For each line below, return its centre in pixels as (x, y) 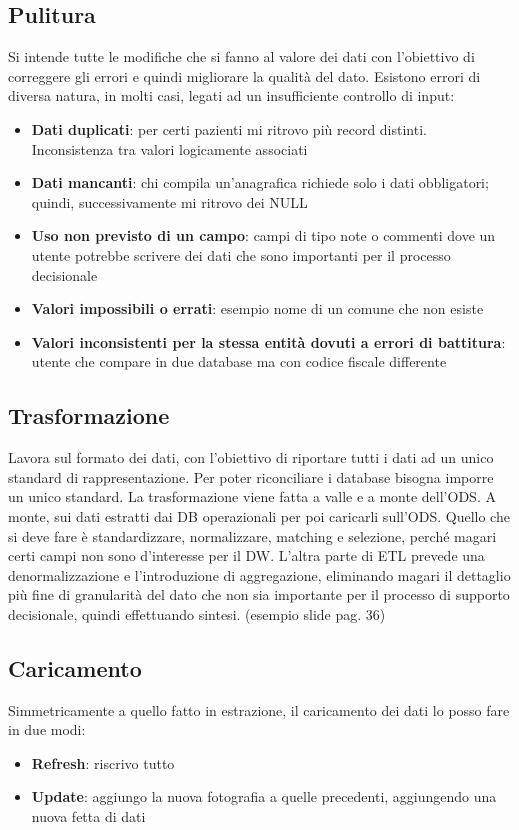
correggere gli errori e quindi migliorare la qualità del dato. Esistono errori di (244, 75)
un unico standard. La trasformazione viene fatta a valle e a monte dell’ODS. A (252, 496)
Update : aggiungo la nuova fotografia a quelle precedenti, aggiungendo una (264, 796)
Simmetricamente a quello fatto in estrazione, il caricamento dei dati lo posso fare (259, 709)
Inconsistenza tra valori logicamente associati (169, 148)
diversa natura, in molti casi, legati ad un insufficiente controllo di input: (231, 95)
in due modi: (47, 729)
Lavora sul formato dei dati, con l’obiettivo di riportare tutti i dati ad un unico (251, 457)
